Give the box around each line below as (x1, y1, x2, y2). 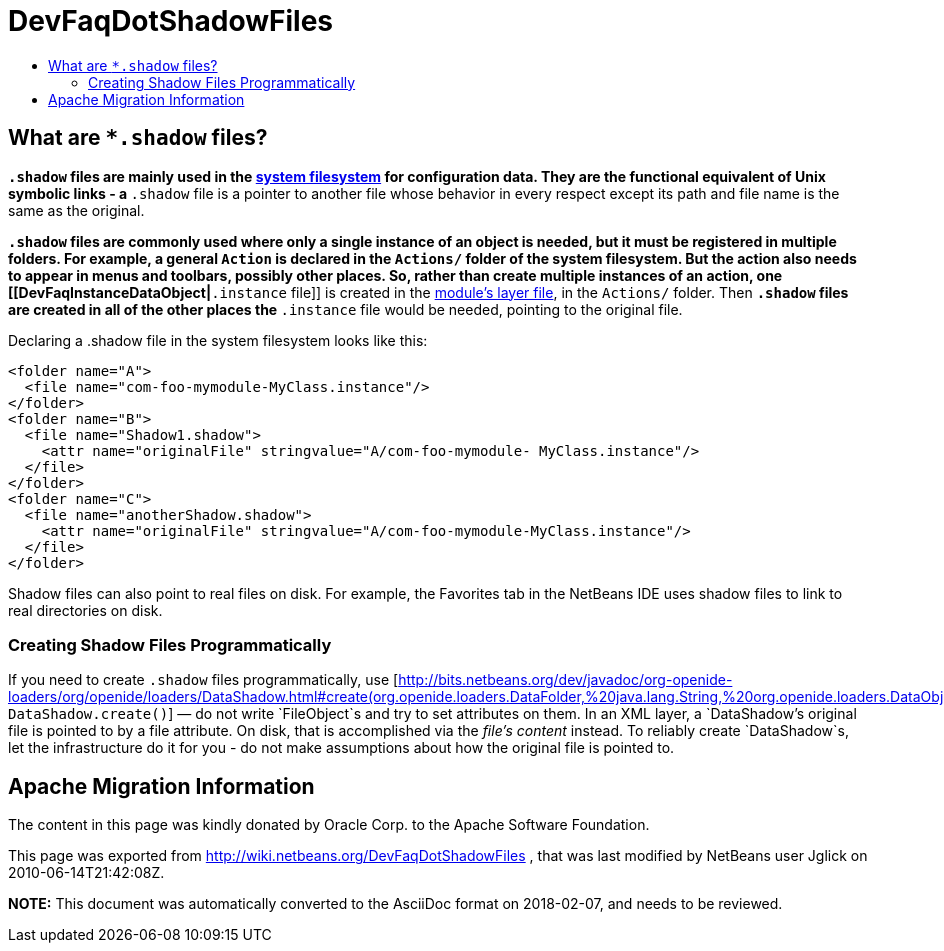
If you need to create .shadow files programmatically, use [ (8, 671, 399, 689)
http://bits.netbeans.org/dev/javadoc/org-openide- (398, 671, 733, 689)
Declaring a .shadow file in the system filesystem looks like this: (8, 331, 428, 349)
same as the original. (8, 201, 145, 219)
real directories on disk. (8, 601, 163, 619)
